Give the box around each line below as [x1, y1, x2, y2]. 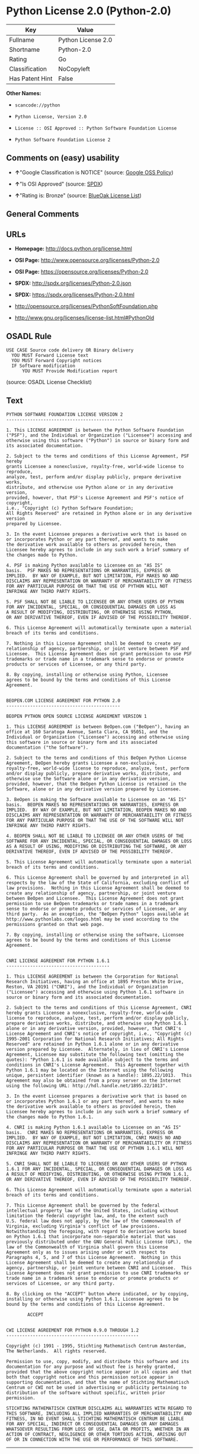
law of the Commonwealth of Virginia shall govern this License [6, 1244, 168, 1250]
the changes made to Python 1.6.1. [6, 1114, 94, 1120]
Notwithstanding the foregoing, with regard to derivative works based [6, 1228, 187, 1235]
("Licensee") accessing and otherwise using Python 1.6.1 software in [6, 989, 184, 995]
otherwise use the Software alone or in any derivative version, [6, 775, 171, 781]
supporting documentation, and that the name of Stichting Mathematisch [6, 1379, 190, 1385]
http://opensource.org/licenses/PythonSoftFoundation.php [14, 302, 158, 310]
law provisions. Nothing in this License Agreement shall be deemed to [6, 885, 190, 891]
